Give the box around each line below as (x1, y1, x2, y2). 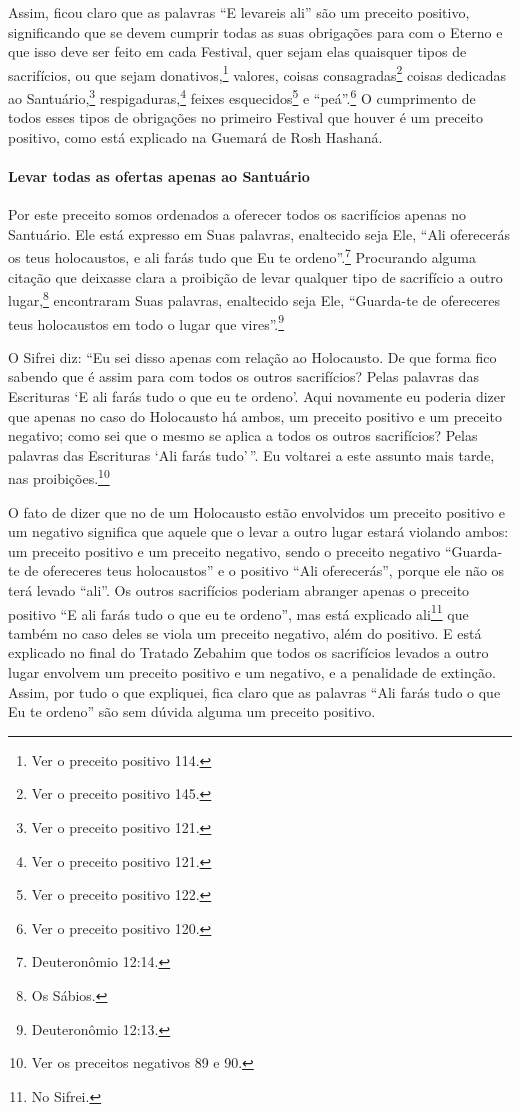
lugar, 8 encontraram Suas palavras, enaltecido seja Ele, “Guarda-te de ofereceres (8, 287, 501, 310)
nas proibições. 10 (8, 465, 110, 489)
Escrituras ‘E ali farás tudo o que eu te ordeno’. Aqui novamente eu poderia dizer (8, 385, 506, 406)
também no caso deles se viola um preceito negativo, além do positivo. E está (8, 622, 482, 643)
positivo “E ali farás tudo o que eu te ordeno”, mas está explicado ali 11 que (8, 600, 469, 624)
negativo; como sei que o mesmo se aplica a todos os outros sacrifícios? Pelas (8, 425, 478, 446)
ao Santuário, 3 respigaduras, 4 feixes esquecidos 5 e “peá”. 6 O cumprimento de (8, 85, 476, 108)
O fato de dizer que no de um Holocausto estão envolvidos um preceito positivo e (8, 501, 505, 522)
